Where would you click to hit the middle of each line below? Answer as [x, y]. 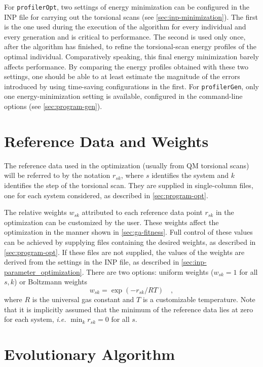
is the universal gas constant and [83, 299]
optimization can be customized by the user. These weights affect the [111, 222]
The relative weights [35, 212]
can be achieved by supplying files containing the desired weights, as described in [130, 242]
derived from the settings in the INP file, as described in [92, 262]
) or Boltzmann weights [51, 282]
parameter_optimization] [43, 271]
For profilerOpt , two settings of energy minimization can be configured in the [127, 7]
